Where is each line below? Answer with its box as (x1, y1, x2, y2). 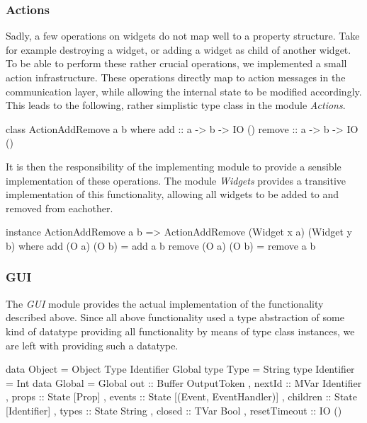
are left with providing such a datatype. (6, 337, 179, 352)
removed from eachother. (6, 200, 113, 215)
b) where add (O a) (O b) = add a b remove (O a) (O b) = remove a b (6, 238, 316, 253)
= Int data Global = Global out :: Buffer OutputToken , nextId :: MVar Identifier (6, 375, 362, 390)
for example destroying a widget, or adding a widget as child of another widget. (6, 42, 351, 57)
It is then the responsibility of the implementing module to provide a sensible (6, 158, 341, 173)
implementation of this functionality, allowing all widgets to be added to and (6, 187, 339, 202)
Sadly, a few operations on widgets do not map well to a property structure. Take (6, 28, 360, 43)
